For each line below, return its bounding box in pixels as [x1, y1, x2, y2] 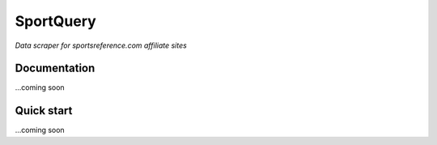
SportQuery [15, 12, 96, 30]
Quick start [15, 104, 73, 117]
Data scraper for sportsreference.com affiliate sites [15, 41, 188, 50]
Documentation [15, 62, 95, 75]
